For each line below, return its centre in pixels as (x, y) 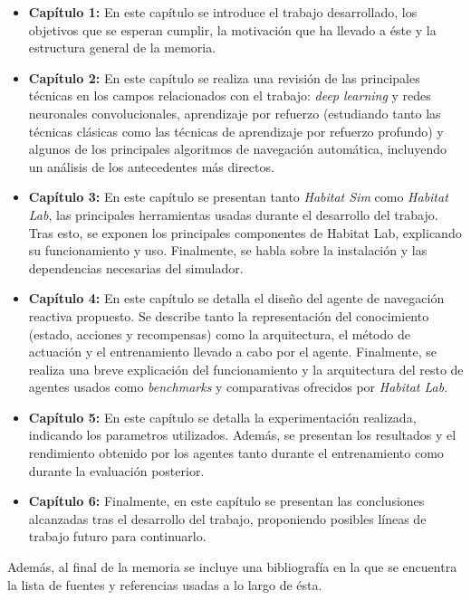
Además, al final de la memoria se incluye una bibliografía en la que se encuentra (232, 567)
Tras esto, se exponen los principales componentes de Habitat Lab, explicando (245, 232)
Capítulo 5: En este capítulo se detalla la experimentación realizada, (222, 417)
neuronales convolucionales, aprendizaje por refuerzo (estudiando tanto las (235, 113)
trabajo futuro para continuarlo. (117, 536)
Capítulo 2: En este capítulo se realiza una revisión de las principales (224, 77)
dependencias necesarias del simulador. (136, 267)
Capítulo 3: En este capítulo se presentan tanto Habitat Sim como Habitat (238, 197)
